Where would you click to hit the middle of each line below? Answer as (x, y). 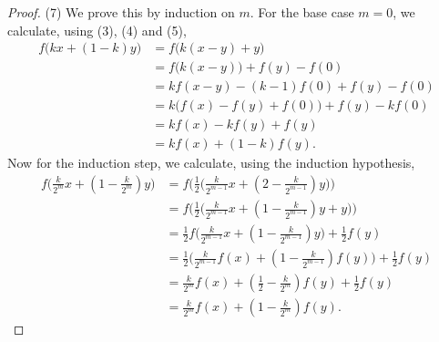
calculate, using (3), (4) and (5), (97, 30)
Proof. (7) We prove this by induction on (121, 12)
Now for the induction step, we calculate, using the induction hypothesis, (211, 163)
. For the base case (302, 12)
